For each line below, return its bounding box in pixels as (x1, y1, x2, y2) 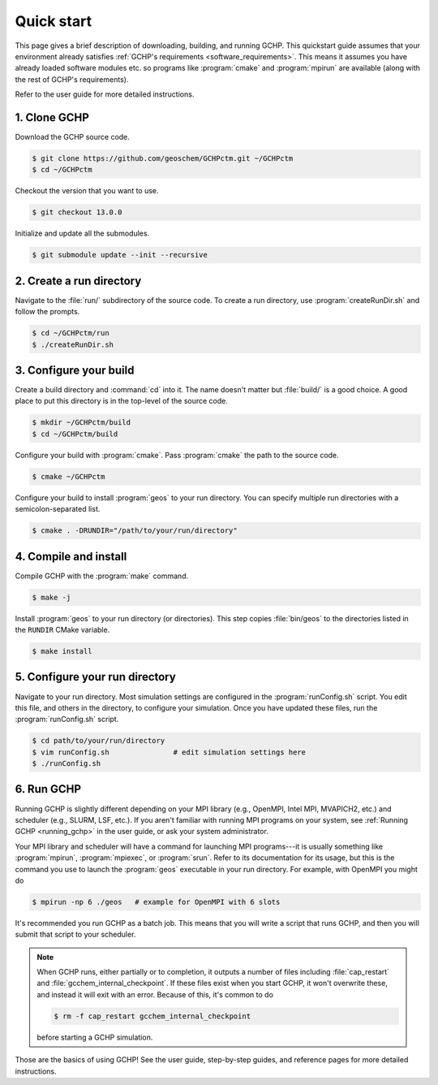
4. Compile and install (15, 549, 127, 564)
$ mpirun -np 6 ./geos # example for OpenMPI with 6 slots (32, 897, 281, 906)
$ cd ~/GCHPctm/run (32, 329, 109, 338)
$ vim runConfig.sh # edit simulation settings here (32, 747, 307, 757)
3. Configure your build (15, 364, 135, 377)
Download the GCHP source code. (15, 132, 130, 142)
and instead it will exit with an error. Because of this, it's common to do (36, 989, 273, 999)
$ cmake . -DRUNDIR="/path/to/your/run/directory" (32, 526, 238, 535)
